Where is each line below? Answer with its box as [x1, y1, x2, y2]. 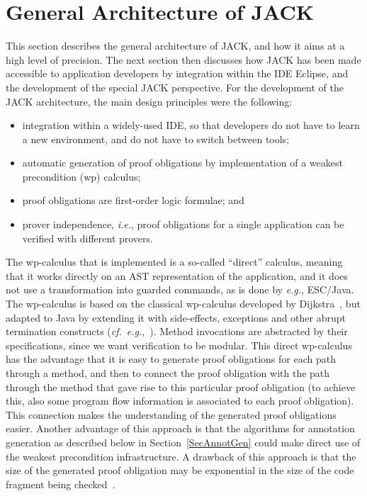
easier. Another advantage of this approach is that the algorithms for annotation [6, 421, 355, 436]
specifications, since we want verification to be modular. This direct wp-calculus [6, 337, 352, 352]
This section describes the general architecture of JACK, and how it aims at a [6, 38, 345, 53]
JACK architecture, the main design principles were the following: [6, 94, 293, 108]
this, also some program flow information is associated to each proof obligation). [6, 393, 354, 408]
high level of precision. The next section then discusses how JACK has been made [6, 52, 361, 67]
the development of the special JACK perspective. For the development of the [6, 79, 344, 94]
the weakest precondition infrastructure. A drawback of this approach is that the [6, 449, 356, 463]
